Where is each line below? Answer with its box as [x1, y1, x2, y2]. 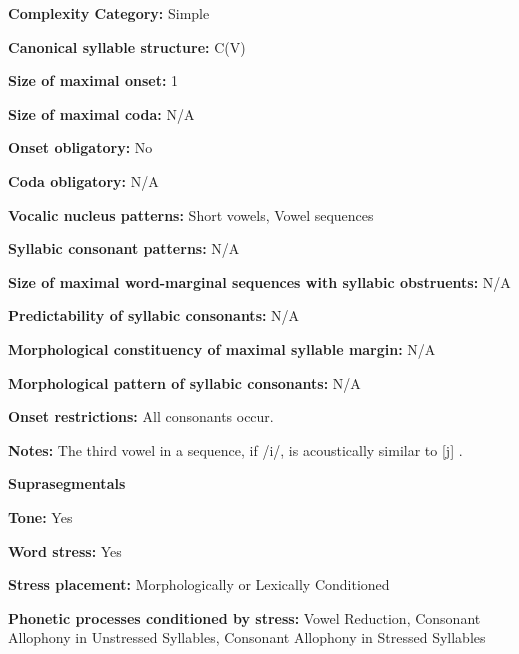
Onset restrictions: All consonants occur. [8, 406, 274, 427]
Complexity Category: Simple [8, 3, 210, 23]
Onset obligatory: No [8, 137, 153, 158]
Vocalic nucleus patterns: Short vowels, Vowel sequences [8, 204, 374, 225]
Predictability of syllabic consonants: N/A [8, 305, 300, 326]
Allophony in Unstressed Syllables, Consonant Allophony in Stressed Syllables [8, 627, 486, 648]
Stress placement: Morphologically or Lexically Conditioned [8, 574, 390, 595]
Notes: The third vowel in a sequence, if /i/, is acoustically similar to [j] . [8, 439, 463, 460]
